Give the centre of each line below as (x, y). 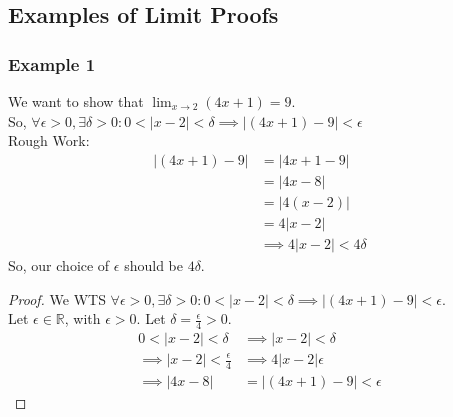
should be (153, 264)
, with (82, 318)
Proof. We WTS (57, 298)
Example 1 (52, 63)
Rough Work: (49, 140)
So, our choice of (59, 264)
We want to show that (76, 101)
